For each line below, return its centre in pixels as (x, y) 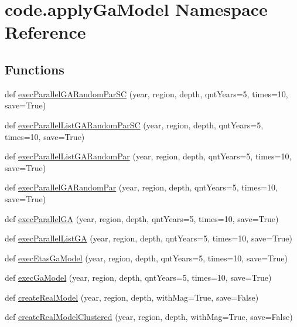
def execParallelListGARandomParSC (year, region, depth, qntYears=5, (134, 125)
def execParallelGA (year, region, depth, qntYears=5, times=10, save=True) (142, 218)
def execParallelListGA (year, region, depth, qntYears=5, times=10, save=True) (148, 238)
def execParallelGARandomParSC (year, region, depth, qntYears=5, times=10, (146, 93)
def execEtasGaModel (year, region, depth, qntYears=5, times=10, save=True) (146, 258)
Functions (35, 69)
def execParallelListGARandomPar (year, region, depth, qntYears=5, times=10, (148, 156)
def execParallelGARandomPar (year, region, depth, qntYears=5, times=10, (141, 187)
